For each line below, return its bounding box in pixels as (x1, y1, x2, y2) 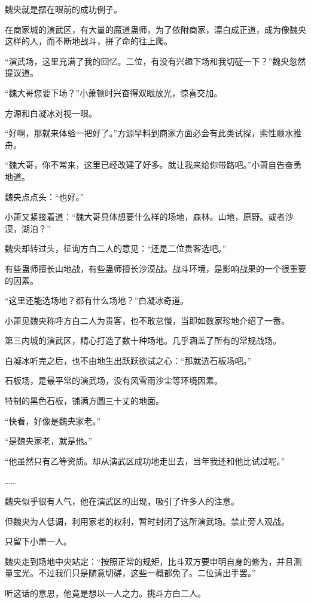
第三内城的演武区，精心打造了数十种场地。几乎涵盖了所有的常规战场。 (5, 334, 281, 347)
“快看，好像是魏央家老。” (5, 414, 101, 427)
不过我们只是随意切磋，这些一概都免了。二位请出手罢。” (38, 567, 256, 579)
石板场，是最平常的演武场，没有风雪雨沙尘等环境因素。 (5, 374, 222, 387)
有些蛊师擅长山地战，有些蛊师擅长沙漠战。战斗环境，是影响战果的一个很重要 (5, 262, 306, 274)
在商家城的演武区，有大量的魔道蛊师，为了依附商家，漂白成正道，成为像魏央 (5, 23, 306, 35)
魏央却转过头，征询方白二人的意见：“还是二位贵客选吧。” (5, 242, 227, 255)
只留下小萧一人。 (5, 535, 72, 547)
